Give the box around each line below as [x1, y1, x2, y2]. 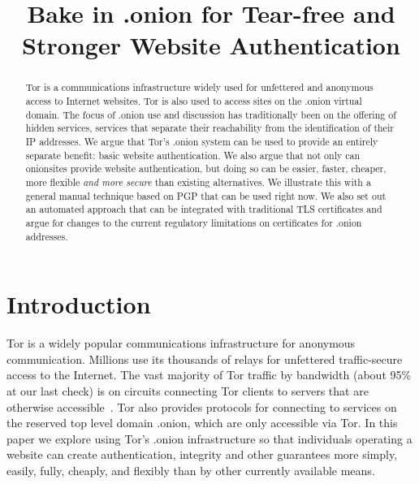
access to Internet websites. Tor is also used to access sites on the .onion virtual [25, 94, 362, 108]
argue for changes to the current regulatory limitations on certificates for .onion [25, 215, 362, 229]
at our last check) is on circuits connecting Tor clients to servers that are [6, 382, 369, 399]
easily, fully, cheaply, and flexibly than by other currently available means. [6, 461, 375, 478]
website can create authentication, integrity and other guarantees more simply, [6, 446, 398, 463]
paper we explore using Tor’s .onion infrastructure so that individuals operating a [6, 430, 413, 447]
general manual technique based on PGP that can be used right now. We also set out [25, 188, 387, 202]
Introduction [6, 287, 151, 321]
